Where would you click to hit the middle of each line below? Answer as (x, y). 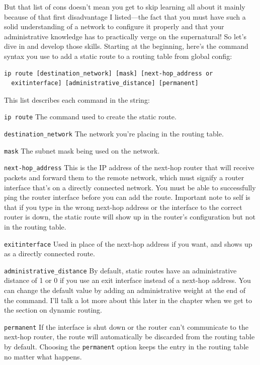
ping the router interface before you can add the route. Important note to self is (127, 197)
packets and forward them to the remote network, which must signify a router (124, 177)
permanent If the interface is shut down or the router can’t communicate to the (126, 326)
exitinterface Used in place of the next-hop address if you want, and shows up (128, 243)
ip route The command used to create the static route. (90, 117)
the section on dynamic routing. (53, 310)
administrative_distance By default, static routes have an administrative (120, 270)
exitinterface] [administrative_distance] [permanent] (105, 83)
